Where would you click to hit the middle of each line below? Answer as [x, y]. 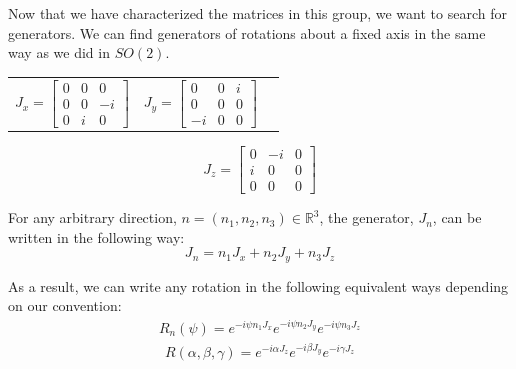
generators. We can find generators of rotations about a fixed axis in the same [247, 32]
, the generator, [366, 217]
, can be [457, 217]
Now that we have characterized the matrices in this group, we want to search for [257, 13]
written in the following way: [96, 236]
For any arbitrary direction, [92, 217]
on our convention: [65, 305]
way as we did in [59, 52]
